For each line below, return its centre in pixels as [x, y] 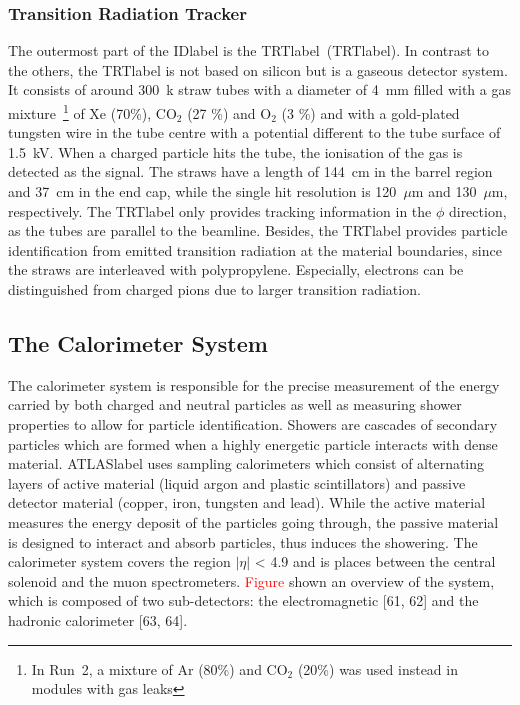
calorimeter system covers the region [119, 561]
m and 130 [444, 191]
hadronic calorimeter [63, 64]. [98, 619]
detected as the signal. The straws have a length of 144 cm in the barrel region [250, 171]
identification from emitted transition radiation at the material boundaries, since [255, 249]
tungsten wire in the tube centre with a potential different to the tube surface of [254, 132]
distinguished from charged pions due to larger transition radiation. [214, 289]
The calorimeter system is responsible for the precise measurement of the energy [254, 384]
